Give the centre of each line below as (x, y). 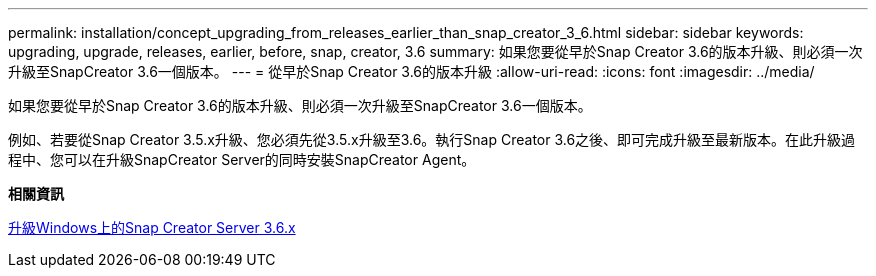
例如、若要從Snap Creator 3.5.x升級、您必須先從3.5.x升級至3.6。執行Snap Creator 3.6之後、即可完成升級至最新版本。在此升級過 (432, 139)
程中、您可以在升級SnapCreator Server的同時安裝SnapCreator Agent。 (242, 159)
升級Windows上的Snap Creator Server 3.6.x (152, 227)
